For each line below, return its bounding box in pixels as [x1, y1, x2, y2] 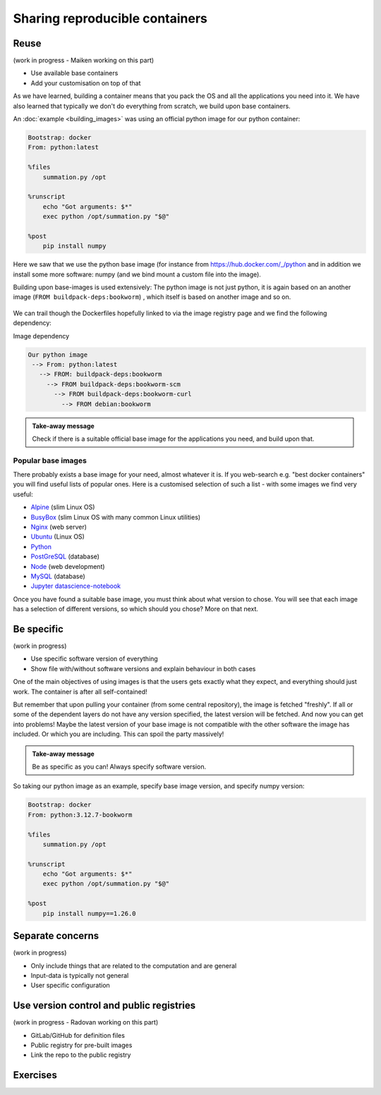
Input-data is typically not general [30, 971, 129, 979]
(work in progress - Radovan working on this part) [13, 1018, 159, 1027]
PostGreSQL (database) [30, 552, 100, 561]
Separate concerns [13, 930, 99, 942]
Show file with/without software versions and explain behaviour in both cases [30, 664, 256, 673]
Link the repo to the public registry [30, 1051, 131, 1059]
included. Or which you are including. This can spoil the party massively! [13, 730, 224, 738]
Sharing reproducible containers [13, 11, 208, 26]
